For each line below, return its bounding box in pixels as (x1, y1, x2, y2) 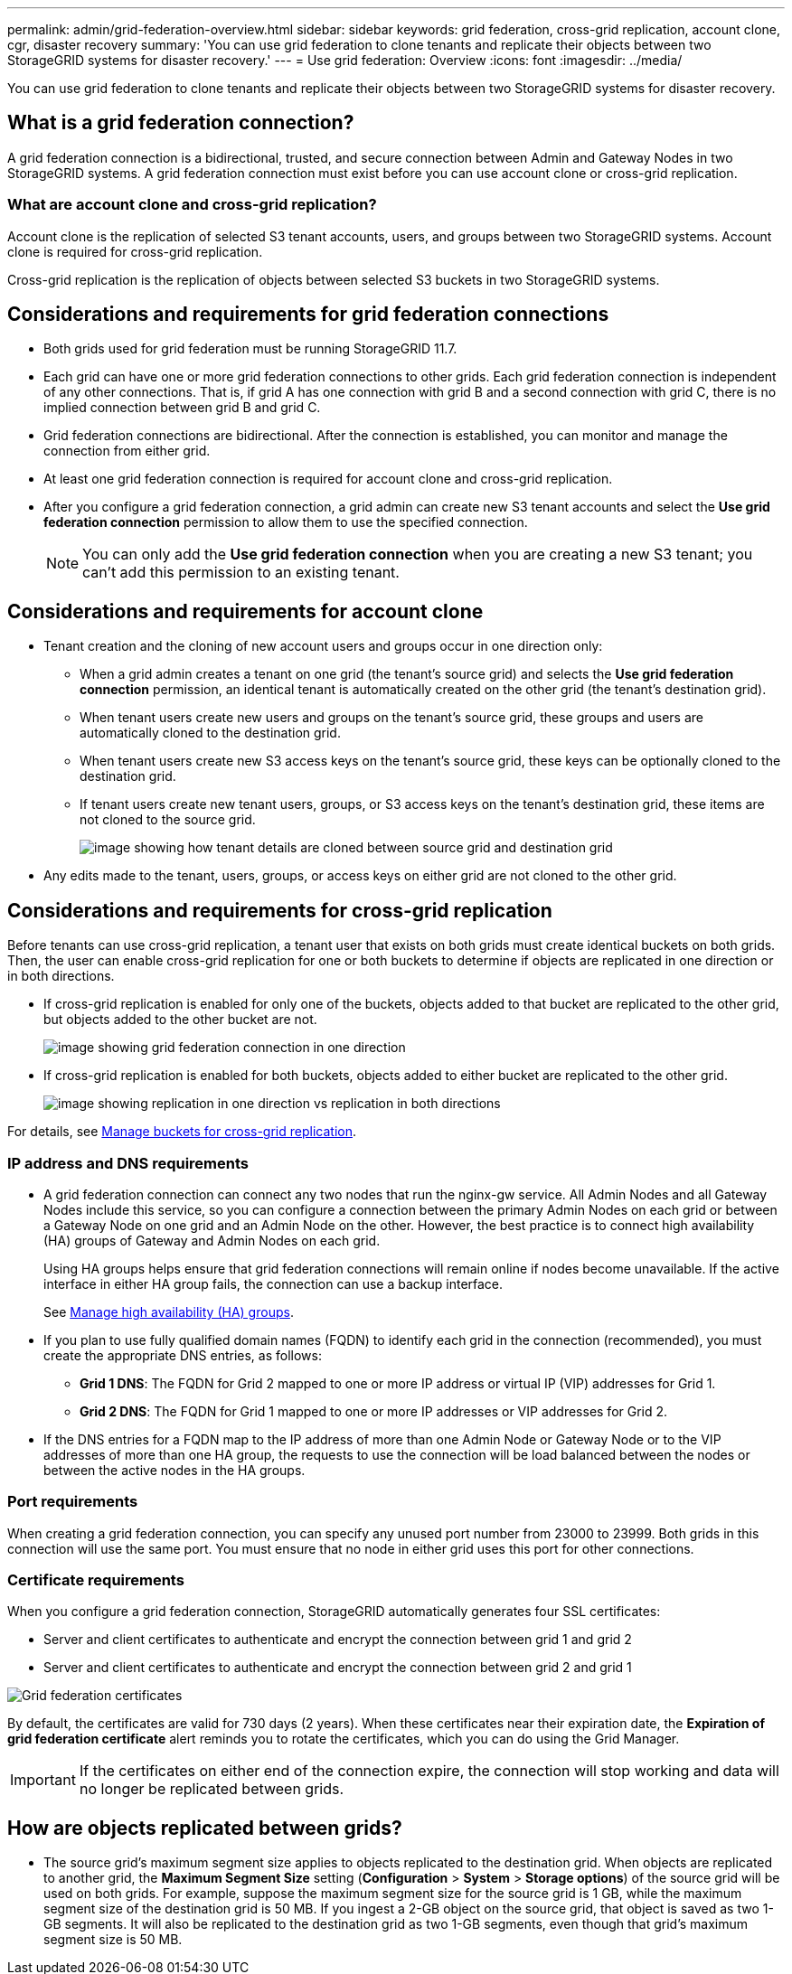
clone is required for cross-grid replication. (7, 243, 263, 259)
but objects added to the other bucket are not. (43, 1011, 317, 1028)
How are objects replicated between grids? (7, 1816, 402, 1839)
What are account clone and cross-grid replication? (7, 195, 377, 214)
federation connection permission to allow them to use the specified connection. (43, 514, 528, 531)
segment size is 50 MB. (43, 1932, 183, 1948)
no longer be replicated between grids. (79, 1780, 344, 1799)
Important (10, 1771, 76, 1790)
